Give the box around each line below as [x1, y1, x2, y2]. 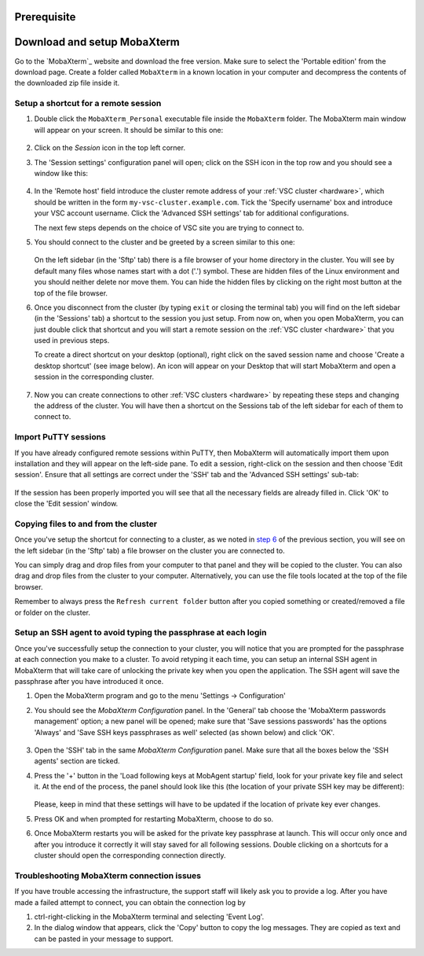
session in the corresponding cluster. [34, 372, 155, 381]
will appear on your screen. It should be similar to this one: [34, 125, 224, 134]
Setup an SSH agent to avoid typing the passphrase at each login [14, 627, 267, 638]
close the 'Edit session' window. [14, 499, 119, 509]
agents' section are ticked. [34, 756, 121, 766]
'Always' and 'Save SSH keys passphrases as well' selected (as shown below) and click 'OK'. [34, 727, 335, 737]
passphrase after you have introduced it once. [14, 676, 164, 686]
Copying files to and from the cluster [14, 518, 157, 529]
